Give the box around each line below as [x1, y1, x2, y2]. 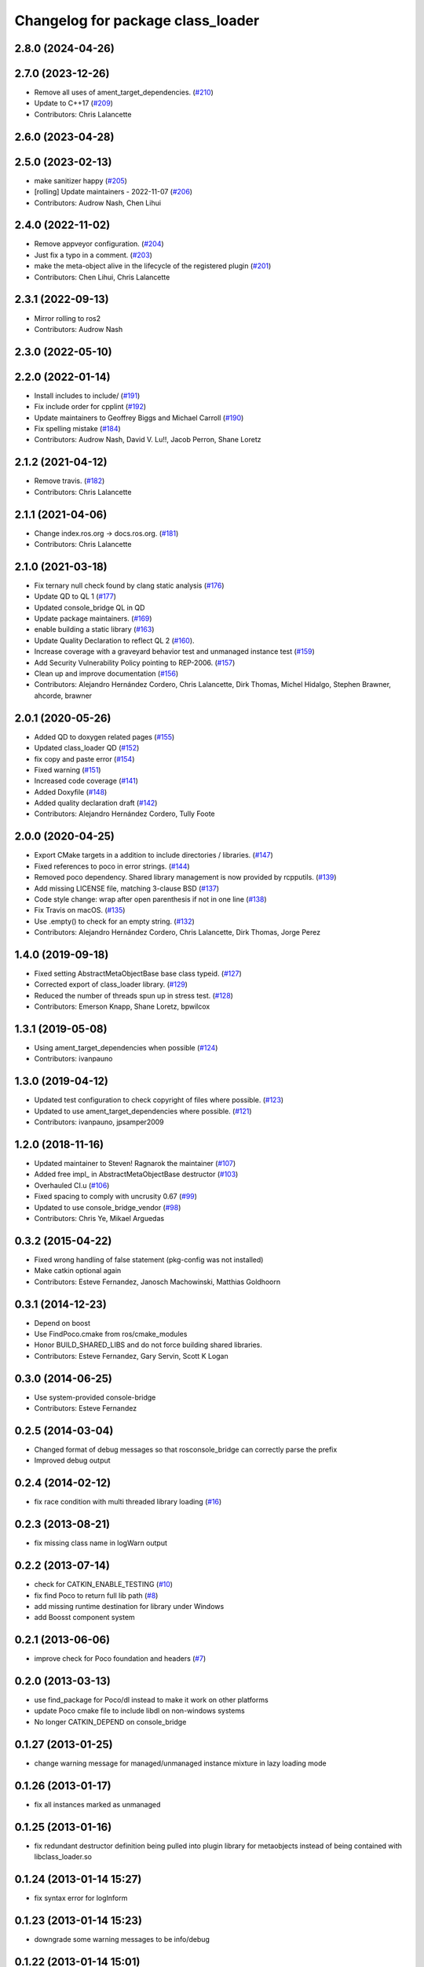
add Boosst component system [34, 1613, 135, 1622]
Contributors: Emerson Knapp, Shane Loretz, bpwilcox [34, 1002, 210, 1011]
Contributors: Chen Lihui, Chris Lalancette [34, 272, 170, 282]
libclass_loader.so [34, 1851, 92, 1861]
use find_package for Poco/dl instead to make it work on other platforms [34, 1696, 269, 1705]
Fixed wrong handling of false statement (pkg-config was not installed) [34, 1255, 264, 1264]
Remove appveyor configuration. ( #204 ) [34, 239, 164, 249]
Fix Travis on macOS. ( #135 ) [34, 906, 126, 915]
